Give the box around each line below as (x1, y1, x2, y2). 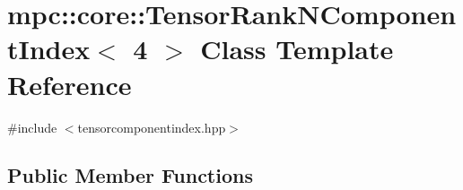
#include (7, 117, 57, 136)
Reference (7, 65, 132, 102)
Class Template (200, 30, 394, 67)
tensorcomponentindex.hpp (77, 117, 226, 136)
